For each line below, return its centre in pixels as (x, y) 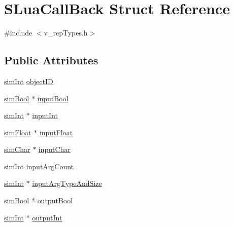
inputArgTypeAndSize (67, 183)
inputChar (54, 149)
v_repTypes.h (66, 33)
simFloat (18, 132)
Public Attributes (51, 60)
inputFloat (56, 132)
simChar (17, 149)
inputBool (53, 98)
